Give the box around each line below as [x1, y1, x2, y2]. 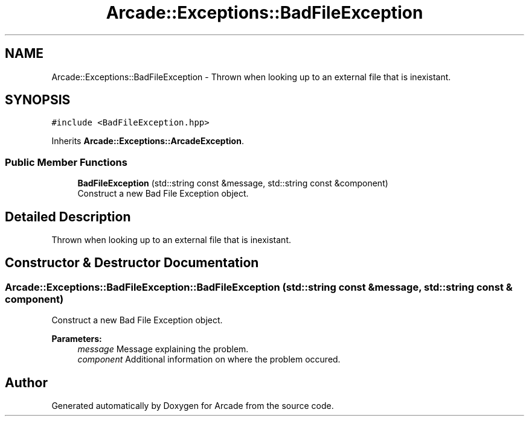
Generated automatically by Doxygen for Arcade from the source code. [51, 400, 334, 411]
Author [5, 375, 48, 390]
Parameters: [51, 334, 102, 344]
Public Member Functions [5, 156, 127, 168]
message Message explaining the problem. [77, 344, 249, 355]
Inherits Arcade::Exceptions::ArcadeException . [51, 136, 244, 147]
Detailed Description [5, 209, 131, 224]
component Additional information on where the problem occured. [77, 354, 341, 365]
